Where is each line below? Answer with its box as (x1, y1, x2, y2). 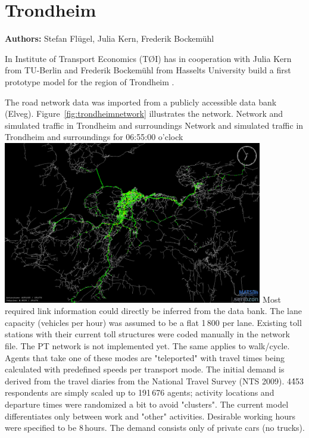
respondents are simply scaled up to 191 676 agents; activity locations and (5, 386, 274, 399)
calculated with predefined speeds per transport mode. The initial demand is (5, 363, 285, 375)
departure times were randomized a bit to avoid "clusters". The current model (5, 397, 289, 410)
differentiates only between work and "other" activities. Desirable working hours (5, 409, 295, 422)
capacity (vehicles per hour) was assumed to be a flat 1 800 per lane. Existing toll (5, 316, 302, 328)
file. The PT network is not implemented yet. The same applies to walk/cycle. (5, 339, 290, 352)
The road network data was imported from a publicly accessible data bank (5, 95, 277, 108)
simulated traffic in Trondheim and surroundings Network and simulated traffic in (5, 119, 304, 131)
